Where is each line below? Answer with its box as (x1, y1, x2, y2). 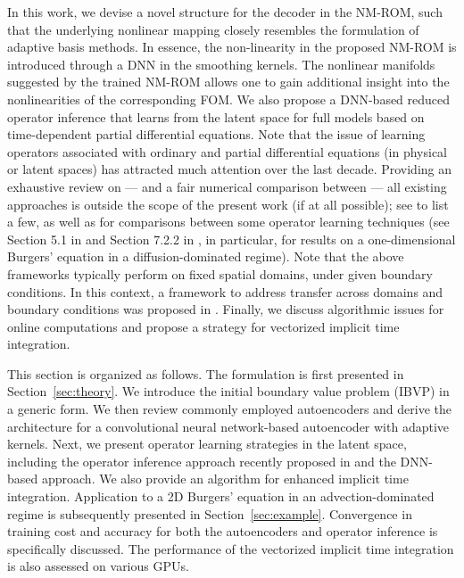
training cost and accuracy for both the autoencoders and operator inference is (7, 522, 438, 541)
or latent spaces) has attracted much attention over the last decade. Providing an (7, 160, 452, 178)
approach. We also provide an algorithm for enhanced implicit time (41, 469, 409, 488)
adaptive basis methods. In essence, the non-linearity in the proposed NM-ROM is (7, 37, 457, 56)
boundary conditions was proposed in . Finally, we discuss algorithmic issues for (7, 300, 444, 318)
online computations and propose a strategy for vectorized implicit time (7, 317, 400, 335)
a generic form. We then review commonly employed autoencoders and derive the (7, 400, 452, 418)
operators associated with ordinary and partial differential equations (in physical (7, 142, 448, 161)
